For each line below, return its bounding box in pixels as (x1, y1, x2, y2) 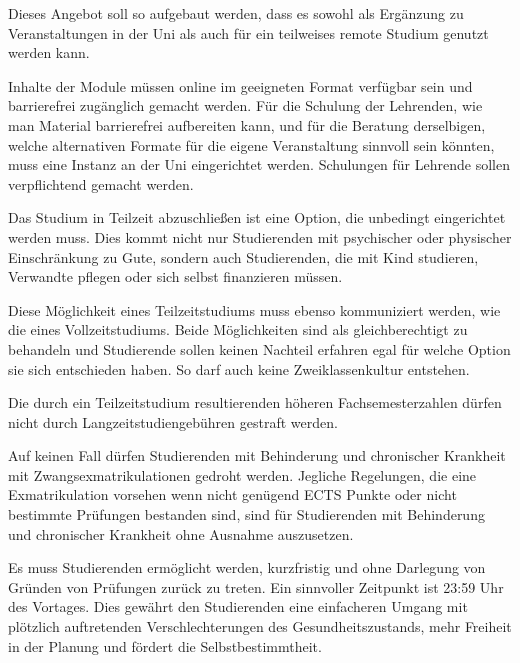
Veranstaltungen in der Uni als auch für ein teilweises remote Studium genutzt (8, 22, 489, 43)
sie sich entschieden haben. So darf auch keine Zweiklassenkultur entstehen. (8, 358, 470, 379)
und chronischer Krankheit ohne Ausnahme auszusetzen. (8, 523, 354, 544)
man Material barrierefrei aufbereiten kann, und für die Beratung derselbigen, (8, 114, 486, 135)
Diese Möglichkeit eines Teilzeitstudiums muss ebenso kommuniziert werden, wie (8, 299, 501, 320)
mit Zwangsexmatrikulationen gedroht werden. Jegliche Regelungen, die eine (8, 464, 477, 485)
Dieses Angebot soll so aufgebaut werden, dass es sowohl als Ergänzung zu (8, 3, 464, 23)
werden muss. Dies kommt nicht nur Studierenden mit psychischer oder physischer (8, 226, 512, 247)
